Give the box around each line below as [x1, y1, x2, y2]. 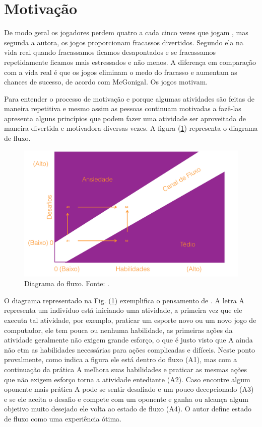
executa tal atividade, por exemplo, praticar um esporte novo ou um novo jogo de [4, 314, 256, 325]
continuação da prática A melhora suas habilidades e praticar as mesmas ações [4, 364, 247, 374]
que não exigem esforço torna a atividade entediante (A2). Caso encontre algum [4, 374, 250, 384]
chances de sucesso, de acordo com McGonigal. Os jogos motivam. [4, 76, 208, 87]
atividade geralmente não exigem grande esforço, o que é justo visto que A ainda [4, 334, 253, 345]
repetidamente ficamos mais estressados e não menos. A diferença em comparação [4, 56, 256, 67]
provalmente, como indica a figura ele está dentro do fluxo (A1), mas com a [4, 354, 237, 365]
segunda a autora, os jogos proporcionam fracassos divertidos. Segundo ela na [4, 37, 243, 47]
